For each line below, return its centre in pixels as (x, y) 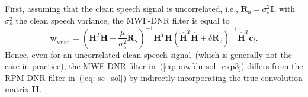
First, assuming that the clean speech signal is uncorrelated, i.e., (121, 8)
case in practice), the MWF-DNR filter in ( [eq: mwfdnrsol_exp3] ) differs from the (154, 66)
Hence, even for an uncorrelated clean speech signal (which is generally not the (148, 54)
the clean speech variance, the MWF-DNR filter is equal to (123, 20)
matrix (17, 89)
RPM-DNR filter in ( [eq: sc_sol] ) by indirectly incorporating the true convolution (154, 77)
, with (285, 8)
